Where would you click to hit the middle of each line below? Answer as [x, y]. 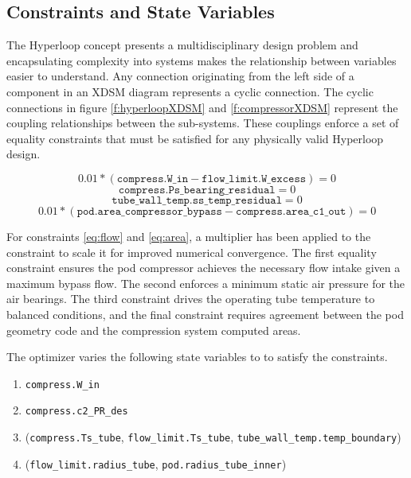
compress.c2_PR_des [76, 412]
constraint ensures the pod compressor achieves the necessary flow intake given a [204, 268]
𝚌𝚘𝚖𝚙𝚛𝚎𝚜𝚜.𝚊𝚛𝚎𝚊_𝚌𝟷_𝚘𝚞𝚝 [291, 211]
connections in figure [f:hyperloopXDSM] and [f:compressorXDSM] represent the [202, 107]
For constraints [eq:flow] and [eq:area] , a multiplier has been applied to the [189, 236]
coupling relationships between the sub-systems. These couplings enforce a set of [203, 123]
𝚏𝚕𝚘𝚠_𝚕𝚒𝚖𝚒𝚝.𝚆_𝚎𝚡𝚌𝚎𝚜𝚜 [254, 179]
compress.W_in [62, 385]
